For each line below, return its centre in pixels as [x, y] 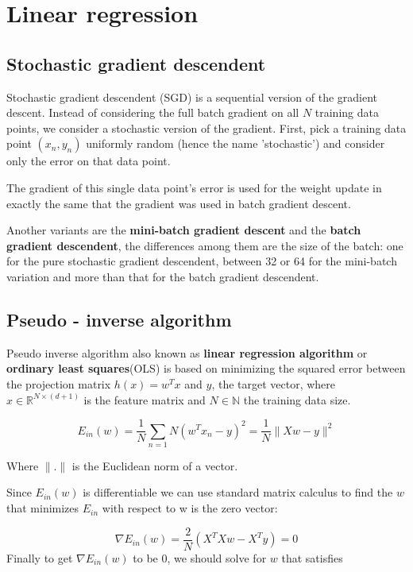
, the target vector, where [274, 383]
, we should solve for [217, 557]
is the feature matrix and [145, 399]
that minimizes [43, 508]
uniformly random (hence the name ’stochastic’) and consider [235, 143]
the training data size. [297, 399]
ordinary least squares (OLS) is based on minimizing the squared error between [206, 368]
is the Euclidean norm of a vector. [155, 465]
